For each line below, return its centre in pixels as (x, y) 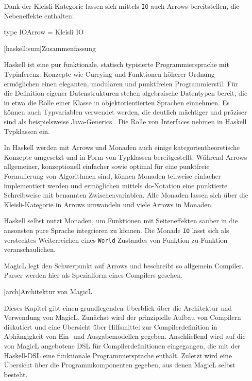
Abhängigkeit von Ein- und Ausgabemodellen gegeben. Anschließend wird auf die (125, 336)
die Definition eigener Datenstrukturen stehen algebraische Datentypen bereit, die (126, 93)
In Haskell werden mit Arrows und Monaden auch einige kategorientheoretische (122, 147)
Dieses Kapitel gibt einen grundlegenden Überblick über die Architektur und (118, 307)
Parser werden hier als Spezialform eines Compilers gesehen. (93, 275)
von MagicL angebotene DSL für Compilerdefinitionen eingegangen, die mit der (122, 346)
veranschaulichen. (30, 249)
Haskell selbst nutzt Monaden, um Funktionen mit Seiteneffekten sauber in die (121, 221)
